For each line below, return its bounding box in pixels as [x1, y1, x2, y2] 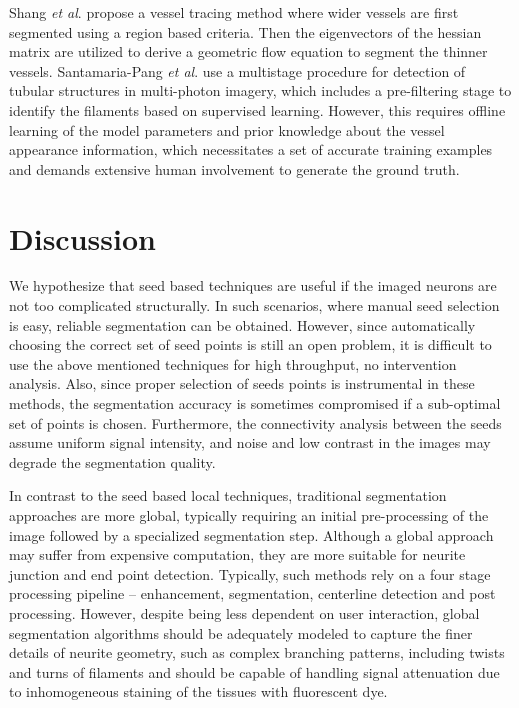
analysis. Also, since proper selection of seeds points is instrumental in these [9, 373, 475, 394]
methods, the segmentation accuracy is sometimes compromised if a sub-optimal [9, 393, 501, 414]
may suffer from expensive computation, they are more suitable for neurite [9, 544, 466, 565]
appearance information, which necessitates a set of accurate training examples [9, 139, 493, 160]
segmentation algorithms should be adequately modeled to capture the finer [9, 622, 473, 643]
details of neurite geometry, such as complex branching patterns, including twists [9, 642, 505, 663]
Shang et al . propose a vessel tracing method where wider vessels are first [9, 2, 459, 22]
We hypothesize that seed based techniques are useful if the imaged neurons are [9, 275, 497, 296]
